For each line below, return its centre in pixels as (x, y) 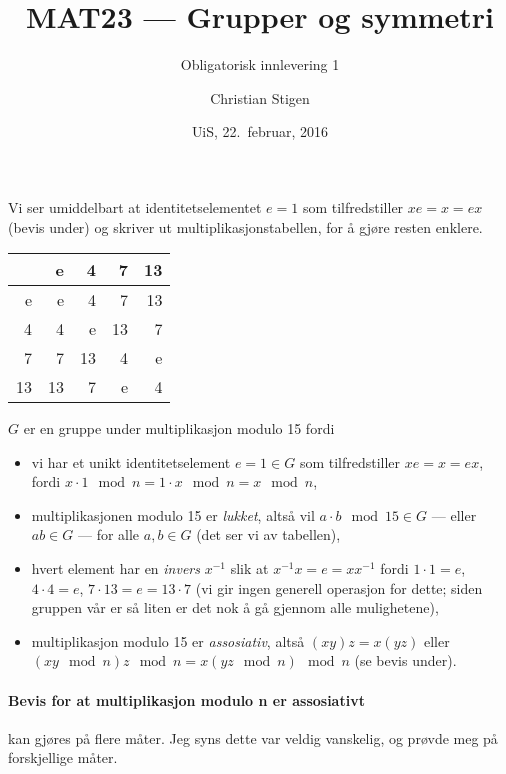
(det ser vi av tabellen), (268, 534)
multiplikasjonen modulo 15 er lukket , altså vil (173, 514)
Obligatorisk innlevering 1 (260, 64)
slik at (249, 568)
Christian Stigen (260, 97)
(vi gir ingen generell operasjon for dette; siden (339, 587)
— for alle (108, 534)
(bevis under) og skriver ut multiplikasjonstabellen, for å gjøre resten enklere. (245, 226)
